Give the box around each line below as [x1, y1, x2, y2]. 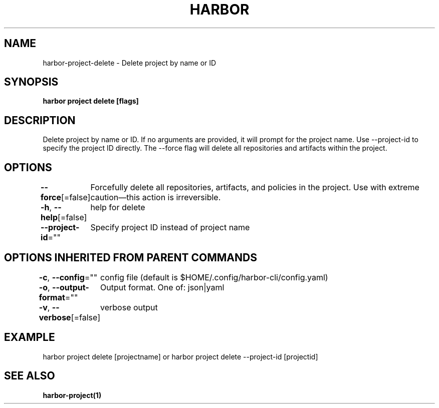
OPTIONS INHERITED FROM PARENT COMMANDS [4, 251, 257, 264]
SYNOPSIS [4, 76, 59, 89]
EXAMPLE [4, 331, 55, 344]
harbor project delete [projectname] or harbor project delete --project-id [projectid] [43, 352, 318, 361]
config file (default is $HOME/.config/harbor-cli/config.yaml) [100, 272, 328, 282]
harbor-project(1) [43, 390, 102, 399]
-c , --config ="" [39, 272, 98, 282]
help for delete [90, 202, 145, 213]
